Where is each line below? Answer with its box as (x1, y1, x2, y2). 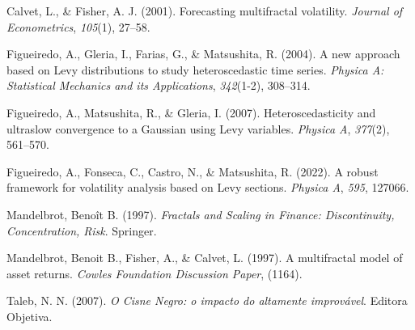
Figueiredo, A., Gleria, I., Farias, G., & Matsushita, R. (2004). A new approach (6, 45, 400, 62)
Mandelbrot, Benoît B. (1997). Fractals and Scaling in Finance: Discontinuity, (6, 205, 395, 222)
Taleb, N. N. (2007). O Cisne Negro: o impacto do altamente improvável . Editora (6, 292, 408, 309)
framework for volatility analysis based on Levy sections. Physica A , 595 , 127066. (6, 179, 409, 196)
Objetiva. (6, 307, 53, 324)
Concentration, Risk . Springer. (6, 222, 157, 239)
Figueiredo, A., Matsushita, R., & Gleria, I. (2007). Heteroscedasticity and (6, 104, 376, 121)
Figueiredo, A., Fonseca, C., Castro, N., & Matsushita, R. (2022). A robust (6, 163, 379, 180)
